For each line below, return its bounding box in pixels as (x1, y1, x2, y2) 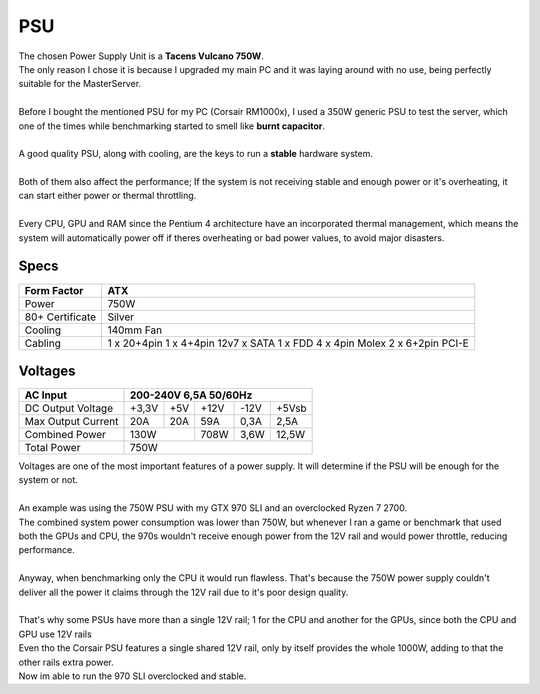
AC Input (24, 388, 67, 402)
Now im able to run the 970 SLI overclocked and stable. (18, 670, 247, 682)
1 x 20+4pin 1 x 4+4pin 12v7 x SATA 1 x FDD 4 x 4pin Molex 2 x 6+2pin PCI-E (107, 336, 469, 350)
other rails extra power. (18, 656, 114, 668)
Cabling (24, 336, 62, 350)
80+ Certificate (24, 310, 97, 324)
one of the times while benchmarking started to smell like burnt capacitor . (18, 120, 325, 132)
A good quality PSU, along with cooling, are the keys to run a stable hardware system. (18, 148, 374, 160)
